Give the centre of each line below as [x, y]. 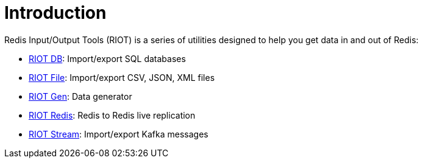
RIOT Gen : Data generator [80, 96]
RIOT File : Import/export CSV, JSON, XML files [122, 77]
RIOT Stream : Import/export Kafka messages [119, 134]
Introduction [55, 13]
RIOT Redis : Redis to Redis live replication [112, 115]
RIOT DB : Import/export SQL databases [107, 58]
